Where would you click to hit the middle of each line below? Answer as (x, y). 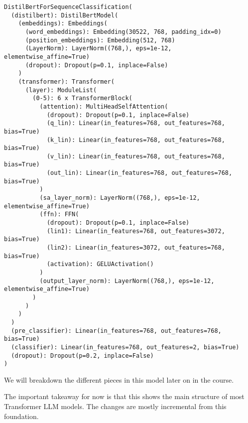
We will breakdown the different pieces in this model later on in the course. (119, 379)
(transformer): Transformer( (66, 81)
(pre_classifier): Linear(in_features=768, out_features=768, (116, 331)
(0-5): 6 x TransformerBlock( (82, 98)
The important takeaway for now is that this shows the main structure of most (124, 396)
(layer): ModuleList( (61, 90)
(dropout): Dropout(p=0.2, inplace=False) (82, 355)
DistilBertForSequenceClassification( (68, 7)
